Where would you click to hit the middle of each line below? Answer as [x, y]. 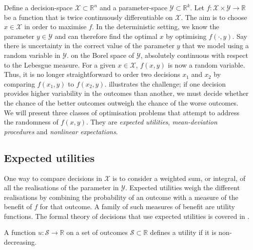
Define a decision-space [38, 7]
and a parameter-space [134, 7]
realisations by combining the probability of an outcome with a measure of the [121, 197]
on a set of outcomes [97, 232]
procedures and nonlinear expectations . [61, 131]
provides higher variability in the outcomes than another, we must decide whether [126, 93]
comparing [19, 83]
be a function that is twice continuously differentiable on [88, 17]
